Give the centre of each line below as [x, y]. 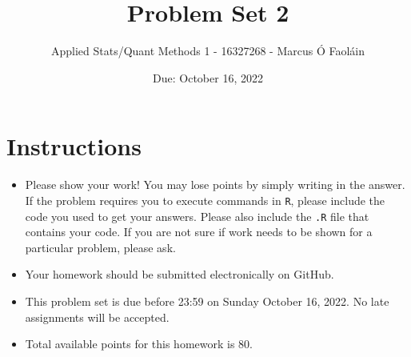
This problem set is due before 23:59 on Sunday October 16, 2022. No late [207, 301]
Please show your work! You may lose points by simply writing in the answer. [215, 185]
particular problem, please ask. [100, 247]
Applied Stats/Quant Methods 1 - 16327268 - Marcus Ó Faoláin [208, 51]
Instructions [74, 146]
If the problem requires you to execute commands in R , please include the [205, 200]
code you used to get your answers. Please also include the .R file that [197, 216]
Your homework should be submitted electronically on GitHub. [180, 274]
